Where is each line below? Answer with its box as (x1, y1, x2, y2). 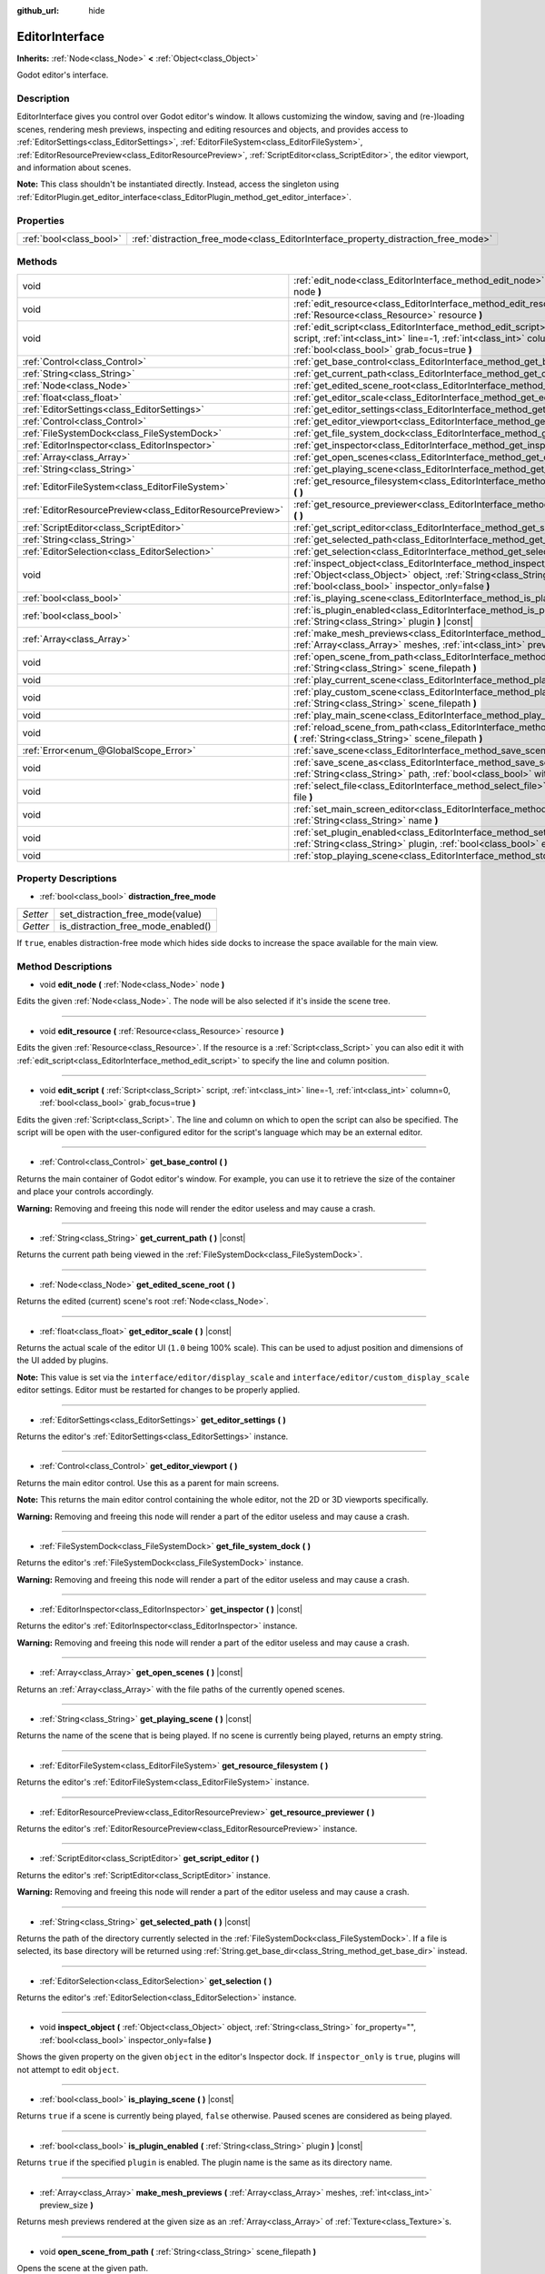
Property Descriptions (16, 872, 117, 885)
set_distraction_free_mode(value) (59, 908, 203, 921)
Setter (22, 908, 49, 921)
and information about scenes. (16, 162, 132, 173)
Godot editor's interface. (16, 69, 109, 81)
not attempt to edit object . (16, 2064, 120, 2075)
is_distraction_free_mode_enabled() (59, 920, 212, 932)
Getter (22, 920, 50, 932)
